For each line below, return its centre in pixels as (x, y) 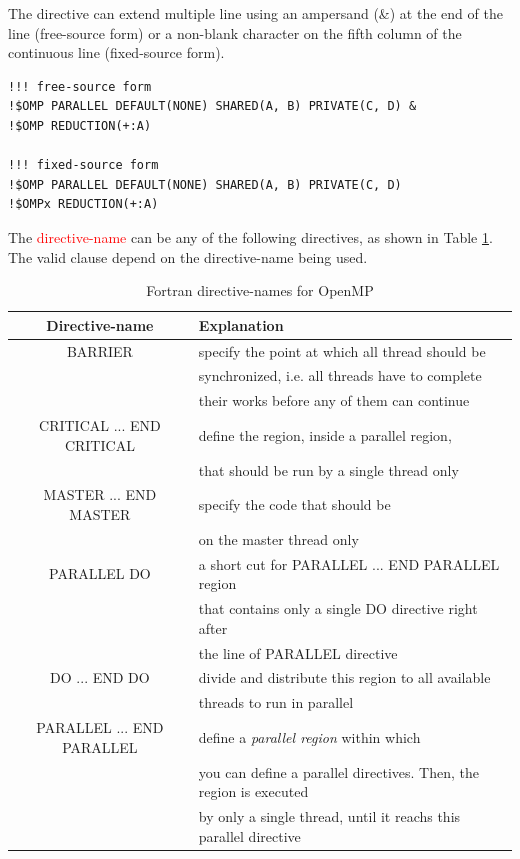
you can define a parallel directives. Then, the (338, 771)
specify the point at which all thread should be (342, 350)
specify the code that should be (294, 504)
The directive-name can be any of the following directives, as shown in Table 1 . (250, 236)
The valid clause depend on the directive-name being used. (188, 256)
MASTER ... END (100, 494)
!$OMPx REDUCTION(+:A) (83, 204)
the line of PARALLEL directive (298, 652)
